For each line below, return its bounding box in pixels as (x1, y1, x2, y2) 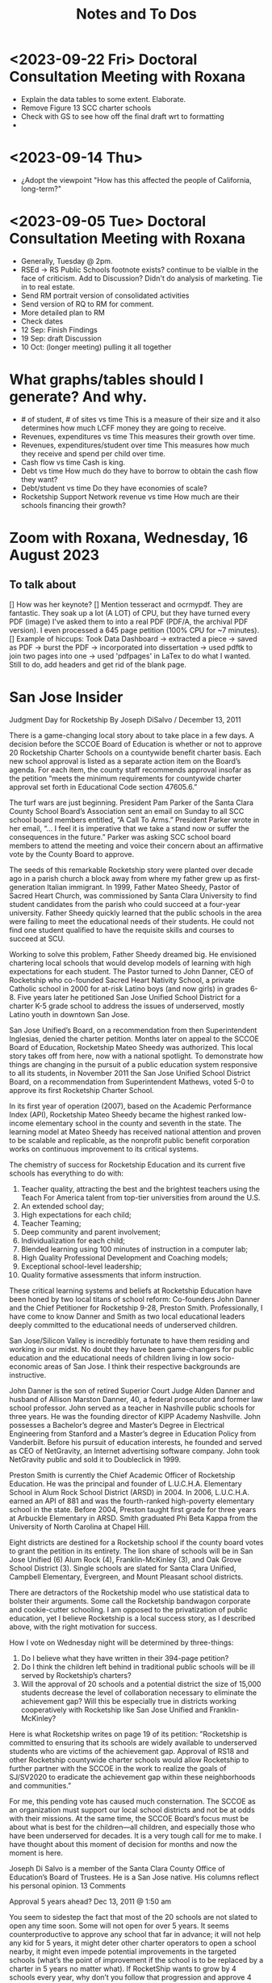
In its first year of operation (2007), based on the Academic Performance (9, 1101, 253, 1111)
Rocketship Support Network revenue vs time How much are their (20, 491, 240, 502)
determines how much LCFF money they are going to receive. (20, 422, 227, 433)
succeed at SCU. (9, 934, 65, 943)
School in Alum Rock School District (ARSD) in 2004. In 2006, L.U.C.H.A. (9, 1487, 249, 1497)
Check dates (20, 316, 64, 326)
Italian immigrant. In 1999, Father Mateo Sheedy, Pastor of (46, 882, 241, 892)
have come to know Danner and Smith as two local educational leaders (9, 1311, 245, 1321)
